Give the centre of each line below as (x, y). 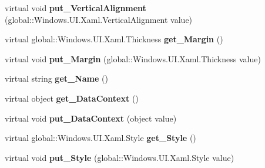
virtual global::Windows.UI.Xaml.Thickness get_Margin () (114, 39)
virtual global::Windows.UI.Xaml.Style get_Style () (100, 138)
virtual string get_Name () (56, 78)
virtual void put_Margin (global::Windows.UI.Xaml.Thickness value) (133, 58)
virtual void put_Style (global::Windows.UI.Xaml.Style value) (120, 157)
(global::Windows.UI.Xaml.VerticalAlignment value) (99, 19)
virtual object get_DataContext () (72, 98)
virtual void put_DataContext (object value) (91, 118)
